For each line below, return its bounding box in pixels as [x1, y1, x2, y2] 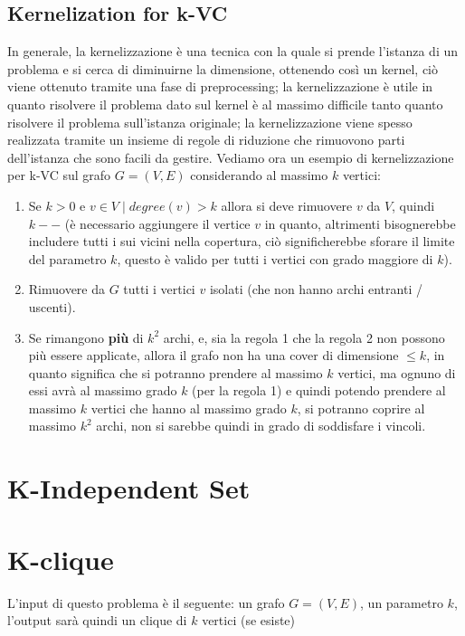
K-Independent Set [7, 470, 251, 507]
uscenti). [28, 297, 76, 316]
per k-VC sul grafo [7, 166, 111, 185]
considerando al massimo [190, 166, 328, 185]
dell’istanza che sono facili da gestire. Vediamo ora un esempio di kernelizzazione [7, 147, 454, 166]
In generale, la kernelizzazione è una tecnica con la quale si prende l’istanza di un [7, 42, 459, 61]
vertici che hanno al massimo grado [90, 398, 287, 417]
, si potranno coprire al [297, 398, 425, 417]
